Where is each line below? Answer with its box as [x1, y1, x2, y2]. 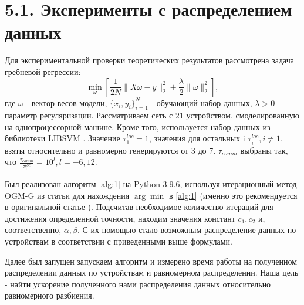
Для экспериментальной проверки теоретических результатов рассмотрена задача [5, 54, 294, 66]
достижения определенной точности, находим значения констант [5, 212, 235, 224]
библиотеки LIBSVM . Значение [5, 132, 120, 144]
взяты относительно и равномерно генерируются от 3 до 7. [5, 144, 216, 156]
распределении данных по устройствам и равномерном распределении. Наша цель [5, 266, 299, 279]
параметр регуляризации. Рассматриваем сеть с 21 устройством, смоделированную [5, 109, 300, 121]
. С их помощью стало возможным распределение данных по [77, 223, 296, 236]
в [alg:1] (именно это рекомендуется [168, 189, 298, 201]
